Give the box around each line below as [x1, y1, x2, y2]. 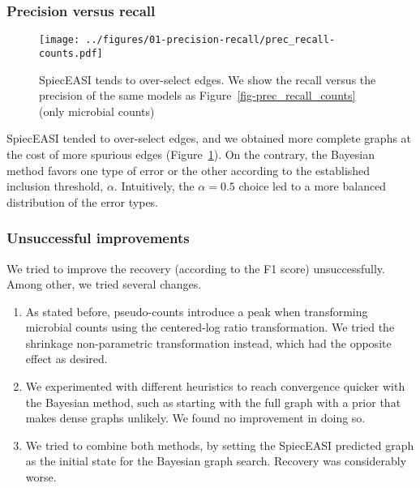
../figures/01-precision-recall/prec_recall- [85, 34, 336, 46]
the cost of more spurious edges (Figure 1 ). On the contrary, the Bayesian [6, 145, 375, 162]
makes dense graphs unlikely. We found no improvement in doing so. [25, 409, 366, 426]
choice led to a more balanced [238, 178, 387, 195]
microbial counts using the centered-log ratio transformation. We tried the [25, 319, 395, 336]
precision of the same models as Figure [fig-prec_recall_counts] [39, 87, 356, 104]
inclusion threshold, [6, 178, 104, 195]
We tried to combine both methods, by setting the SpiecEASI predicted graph [25, 436, 414, 453]
